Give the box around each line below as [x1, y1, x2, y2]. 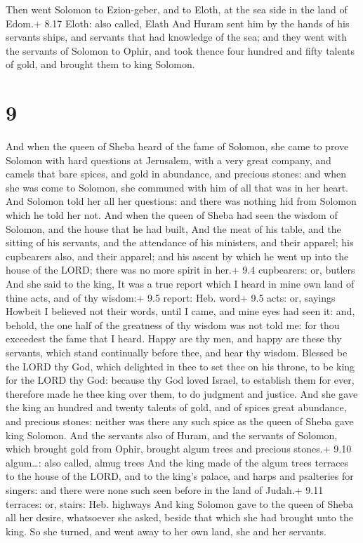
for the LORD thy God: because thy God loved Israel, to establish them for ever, [6, 373, 355, 387]
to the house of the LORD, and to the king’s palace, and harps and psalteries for [6, 469, 354, 483]
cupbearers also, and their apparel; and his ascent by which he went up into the [6, 248, 349, 263]
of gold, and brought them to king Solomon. [6, 57, 195, 72]
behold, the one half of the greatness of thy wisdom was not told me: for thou [6, 317, 340, 332]
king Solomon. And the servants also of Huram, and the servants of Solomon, [6, 427, 338, 442]
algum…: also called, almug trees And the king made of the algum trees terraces [6, 455, 349, 469]
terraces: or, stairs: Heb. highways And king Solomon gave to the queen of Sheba [6, 496, 354, 511]
